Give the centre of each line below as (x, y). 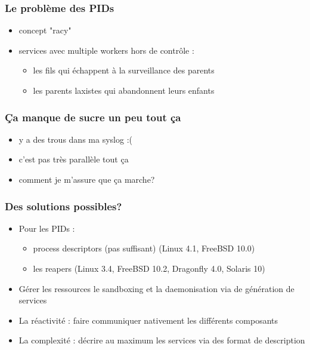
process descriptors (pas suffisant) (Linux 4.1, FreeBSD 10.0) (144, 248)
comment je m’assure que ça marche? (87, 179)
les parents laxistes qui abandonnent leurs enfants (124, 90)
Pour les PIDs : (47, 228)
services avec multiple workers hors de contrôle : (106, 50)
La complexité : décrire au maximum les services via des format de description (162, 340)
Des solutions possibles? (63, 206)
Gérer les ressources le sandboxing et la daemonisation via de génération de (156, 288)
